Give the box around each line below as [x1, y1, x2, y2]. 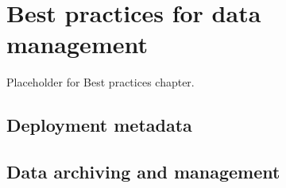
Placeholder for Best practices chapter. [6, 74, 195, 90]
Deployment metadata [6, 113, 192, 137]
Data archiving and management [6, 159, 280, 184]
